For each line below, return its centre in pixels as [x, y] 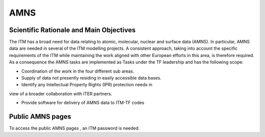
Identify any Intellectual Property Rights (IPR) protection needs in [87, 85]
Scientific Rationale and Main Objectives [72, 30]
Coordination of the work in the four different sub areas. [78, 71]
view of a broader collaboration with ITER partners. [61, 94]
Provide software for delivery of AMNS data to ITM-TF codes [83, 103]
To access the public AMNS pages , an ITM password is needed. [74, 128]
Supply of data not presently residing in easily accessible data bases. [91, 78]
